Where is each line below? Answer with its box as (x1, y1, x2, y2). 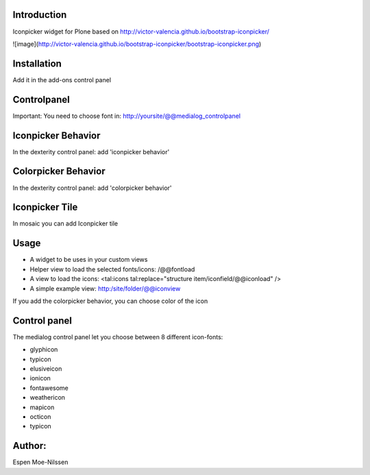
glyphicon (29, 345, 58, 354)
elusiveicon (29, 364, 62, 373)
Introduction (12, 9, 67, 21)
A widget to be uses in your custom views (29, 256, 148, 264)
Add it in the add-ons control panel (12, 75, 112, 84)
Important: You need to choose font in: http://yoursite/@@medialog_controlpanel (12, 112, 241, 120)
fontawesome (29, 384, 69, 392)
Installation (12, 58, 62, 69)
